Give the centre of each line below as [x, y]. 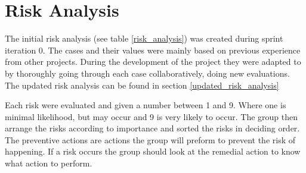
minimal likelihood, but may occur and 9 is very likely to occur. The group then [152, 116]
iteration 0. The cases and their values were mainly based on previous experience [153, 50]
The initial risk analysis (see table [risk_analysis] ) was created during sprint [144, 38]
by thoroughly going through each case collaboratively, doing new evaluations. [147, 73]
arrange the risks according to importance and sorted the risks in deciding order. [152, 128]
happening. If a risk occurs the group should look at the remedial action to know [153, 151]
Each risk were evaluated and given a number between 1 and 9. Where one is [146, 105]
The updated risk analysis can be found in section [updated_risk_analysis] [142, 85]
